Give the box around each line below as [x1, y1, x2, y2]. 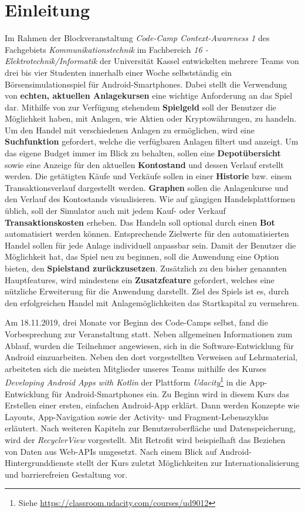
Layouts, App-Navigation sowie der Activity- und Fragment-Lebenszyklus [5, 410, 269, 423]
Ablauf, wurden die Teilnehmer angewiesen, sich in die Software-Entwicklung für [5, 339, 294, 351]
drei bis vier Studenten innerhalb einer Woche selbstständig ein [5, 66, 232, 78]
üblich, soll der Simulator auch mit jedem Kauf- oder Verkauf [5, 204, 226, 217]
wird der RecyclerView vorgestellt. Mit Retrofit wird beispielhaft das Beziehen [5, 433, 286, 445]
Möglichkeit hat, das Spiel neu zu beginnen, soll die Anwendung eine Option [5, 250, 279, 263]
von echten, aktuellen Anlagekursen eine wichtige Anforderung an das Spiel [5, 89, 293, 102]
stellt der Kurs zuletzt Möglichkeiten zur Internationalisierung [76, 457, 300, 469]
